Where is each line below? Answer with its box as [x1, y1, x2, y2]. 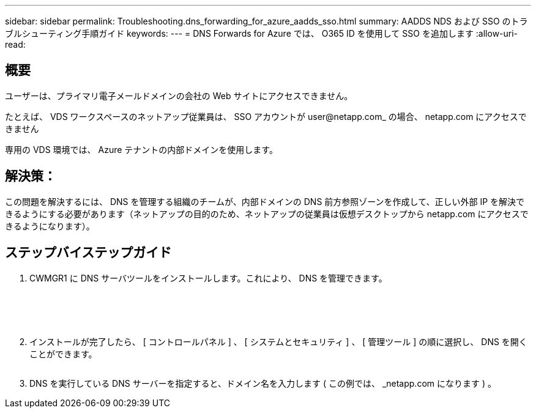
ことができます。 [29, 348, 97, 359]
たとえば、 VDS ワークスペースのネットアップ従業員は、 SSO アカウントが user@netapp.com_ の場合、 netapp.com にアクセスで [5, 111, 527, 122]
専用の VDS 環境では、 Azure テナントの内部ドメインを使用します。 [5, 144, 278, 155]
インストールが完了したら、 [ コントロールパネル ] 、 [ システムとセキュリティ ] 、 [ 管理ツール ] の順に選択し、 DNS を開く [29, 336, 527, 347]
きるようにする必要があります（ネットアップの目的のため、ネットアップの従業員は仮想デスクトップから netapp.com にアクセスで [5, 208, 529, 219]
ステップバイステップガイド [5, 245, 172, 261]
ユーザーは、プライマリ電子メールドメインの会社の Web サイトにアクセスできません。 [5, 90, 353, 101]
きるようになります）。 [5, 220, 95, 231]
